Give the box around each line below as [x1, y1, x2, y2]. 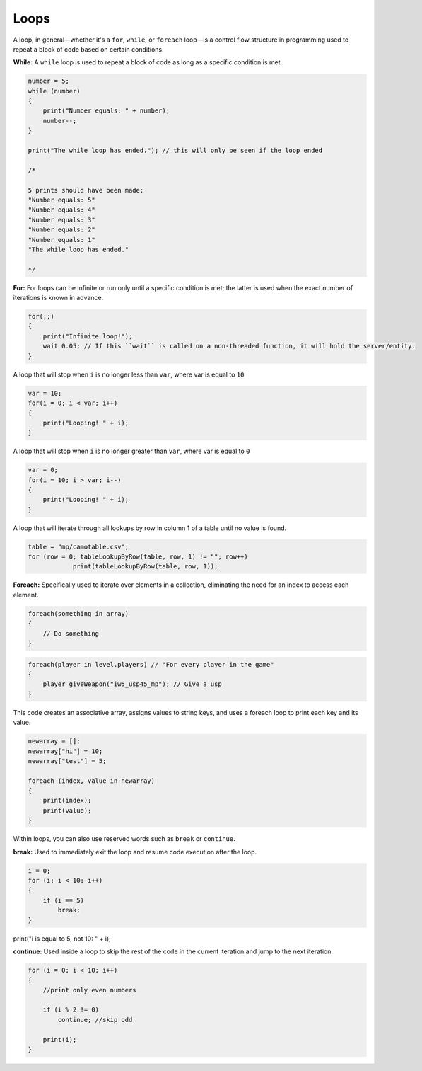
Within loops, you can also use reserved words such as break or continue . [13, 835, 236, 843]
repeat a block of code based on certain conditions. [13, 45, 164, 53]
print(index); [42, 796, 92, 805]
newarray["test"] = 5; [28, 757, 107, 764]
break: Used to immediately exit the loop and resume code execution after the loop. [13, 847, 257, 856]
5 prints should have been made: [28, 186, 144, 194]
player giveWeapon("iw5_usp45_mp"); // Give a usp [42, 680, 222, 688]
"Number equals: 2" [28, 226, 95, 234]
